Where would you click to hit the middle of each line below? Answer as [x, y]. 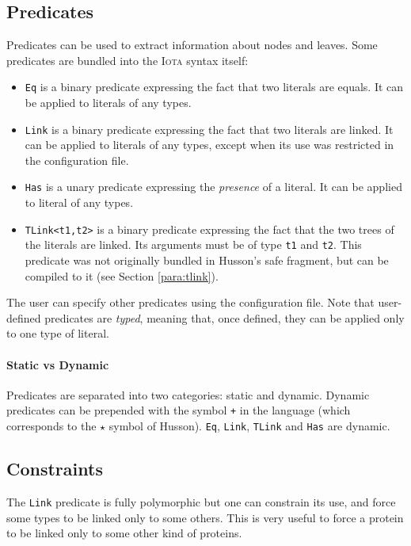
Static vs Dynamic [58, 364]
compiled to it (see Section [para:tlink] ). [122, 275]
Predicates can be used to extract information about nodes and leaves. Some [192, 45]
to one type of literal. [58, 333]
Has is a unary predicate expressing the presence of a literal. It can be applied [213, 187]
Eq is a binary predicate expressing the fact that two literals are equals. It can [214, 87]
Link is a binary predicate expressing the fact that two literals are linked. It [209, 129]
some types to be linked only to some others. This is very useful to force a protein [205, 517]
